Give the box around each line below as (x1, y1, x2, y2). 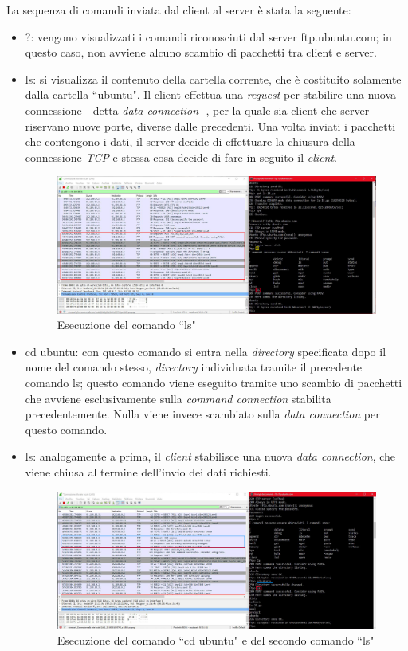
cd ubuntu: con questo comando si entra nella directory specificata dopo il (25, 343, 386, 359)
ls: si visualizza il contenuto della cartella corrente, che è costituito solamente (25, 70, 402, 87)
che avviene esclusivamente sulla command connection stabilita (25, 390, 331, 406)
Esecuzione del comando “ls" (57, 316, 196, 333)
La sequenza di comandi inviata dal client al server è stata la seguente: (6, 2, 351, 18)
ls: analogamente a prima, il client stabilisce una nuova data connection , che (25, 448, 396, 465)
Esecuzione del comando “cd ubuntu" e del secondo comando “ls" (57, 632, 375, 649)
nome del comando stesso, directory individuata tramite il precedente (25, 359, 363, 375)
